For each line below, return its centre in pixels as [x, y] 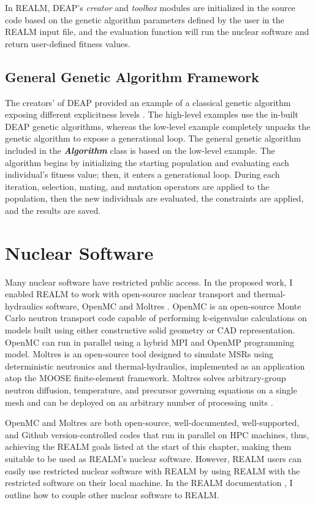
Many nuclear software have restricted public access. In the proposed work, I [149, 282]
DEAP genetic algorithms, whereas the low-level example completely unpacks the [158, 126]
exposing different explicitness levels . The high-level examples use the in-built [152, 114]
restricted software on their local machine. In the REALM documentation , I [149, 483]
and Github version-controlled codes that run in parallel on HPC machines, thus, [157, 434]
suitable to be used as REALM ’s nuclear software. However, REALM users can [154, 458]
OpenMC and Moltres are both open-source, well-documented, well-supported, [152, 423]
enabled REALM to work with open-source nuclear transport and [128, 294]
